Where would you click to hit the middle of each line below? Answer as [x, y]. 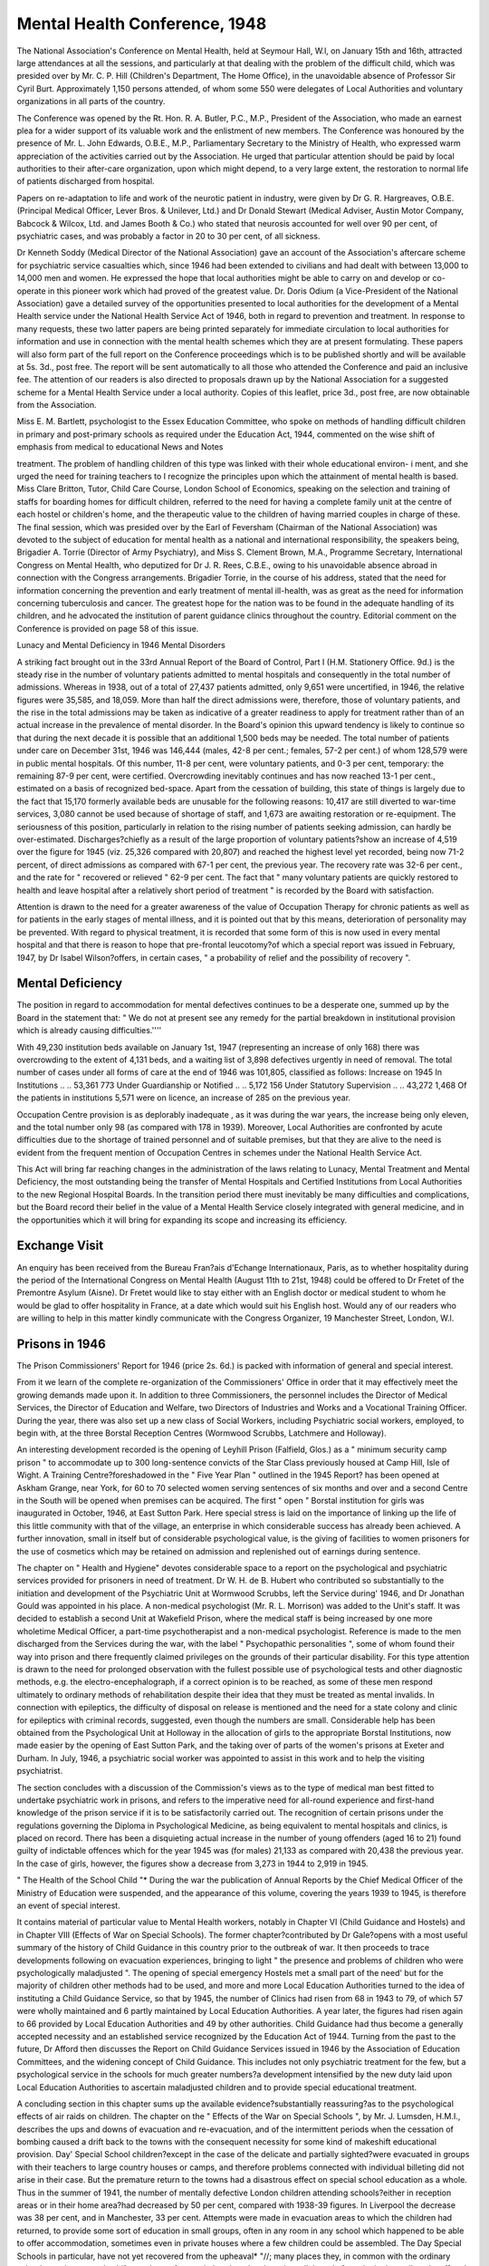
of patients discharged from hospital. [86, 181]
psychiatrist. [40, 1771]
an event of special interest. [69, 1906]
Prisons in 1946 [61, 1344]
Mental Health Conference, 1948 [142, 24]
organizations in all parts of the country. [91, 102]
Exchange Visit [60, 1246]
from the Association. [57, 405]
